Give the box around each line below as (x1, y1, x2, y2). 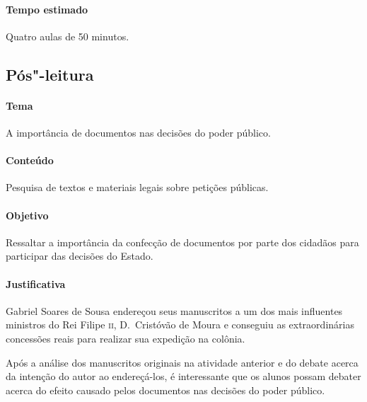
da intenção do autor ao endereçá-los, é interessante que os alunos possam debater (6, 369, 361, 384)
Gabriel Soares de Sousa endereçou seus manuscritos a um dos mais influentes (6, 303, 343, 318)
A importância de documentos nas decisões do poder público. (6, 125, 271, 139)
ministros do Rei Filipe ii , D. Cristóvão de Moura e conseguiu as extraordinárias (6, 317, 354, 332)
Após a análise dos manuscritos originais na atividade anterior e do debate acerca (6, 355, 359, 369)
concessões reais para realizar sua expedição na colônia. (6, 331, 245, 345)
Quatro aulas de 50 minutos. (6, 28, 129, 43)
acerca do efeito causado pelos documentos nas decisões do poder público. (6, 382, 325, 397)
